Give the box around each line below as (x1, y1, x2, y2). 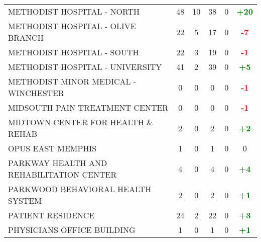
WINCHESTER (8, 87, 64, 99)
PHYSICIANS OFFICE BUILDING (8, 224, 136, 235)
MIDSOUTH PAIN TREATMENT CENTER (8, 102, 169, 113)
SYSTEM (8, 195, 42, 206)
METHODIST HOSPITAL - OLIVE (8, 20, 136, 32)
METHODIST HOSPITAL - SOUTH (8, 46, 139, 58)
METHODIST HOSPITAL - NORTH (8, 6, 140, 17)
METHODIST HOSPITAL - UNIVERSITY (8, 61, 162, 72)
